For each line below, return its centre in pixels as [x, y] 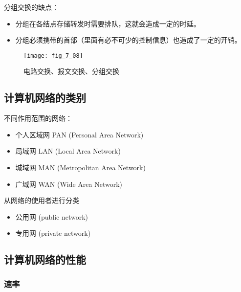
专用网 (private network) [53, 233]
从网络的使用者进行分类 [42, 200]
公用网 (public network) [52, 216]
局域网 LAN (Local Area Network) [68, 151]
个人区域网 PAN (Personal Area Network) [79, 134]
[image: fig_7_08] [53, 56]
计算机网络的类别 [45, 98]
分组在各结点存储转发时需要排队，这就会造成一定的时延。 [108, 23]
